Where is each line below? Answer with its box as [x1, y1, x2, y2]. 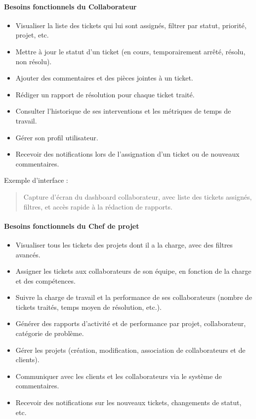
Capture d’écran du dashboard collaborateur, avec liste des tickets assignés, [23, 191, 252, 202]
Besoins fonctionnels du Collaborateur [4, 1, 137, 11]
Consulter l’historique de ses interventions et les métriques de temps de [15, 106, 231, 116]
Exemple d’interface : [4, 175, 68, 185]
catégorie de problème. [15, 328, 84, 338]
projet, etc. [15, 30, 49, 40]
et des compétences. [15, 275, 76, 286]
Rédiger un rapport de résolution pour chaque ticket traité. [15, 89, 195, 99]
